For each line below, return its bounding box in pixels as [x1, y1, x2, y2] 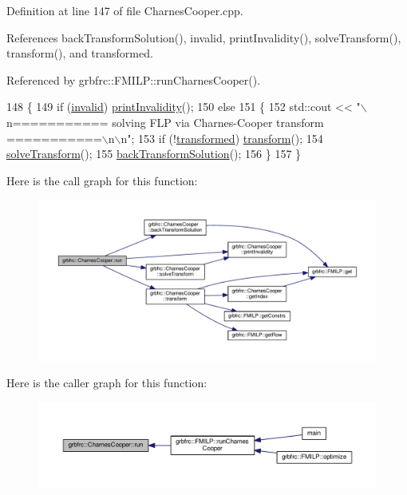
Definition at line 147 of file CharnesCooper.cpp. [6, 2, 243, 18]
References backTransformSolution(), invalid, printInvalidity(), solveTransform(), [6, 29, 401, 46]
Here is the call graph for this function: [6, 172, 198, 188]
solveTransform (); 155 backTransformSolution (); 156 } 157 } [6, 145, 302, 162]
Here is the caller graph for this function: [6, 374, 207, 391]
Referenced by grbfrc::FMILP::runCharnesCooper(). [6, 71, 261, 88]
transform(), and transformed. [6, 45, 153, 61]
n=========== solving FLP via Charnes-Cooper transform [6, 113, 324, 130]
